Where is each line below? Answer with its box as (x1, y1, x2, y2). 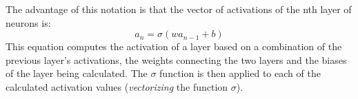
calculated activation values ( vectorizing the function (6, 79, 228, 93)
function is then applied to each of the (159, 66, 321, 80)
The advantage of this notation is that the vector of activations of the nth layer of (6, 2, 352, 16)
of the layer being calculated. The (6, 66, 148, 80)
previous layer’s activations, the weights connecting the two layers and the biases (6, 52, 347, 67)
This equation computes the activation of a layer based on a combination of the (6, 39, 342, 54)
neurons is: (6, 15, 51, 30)
